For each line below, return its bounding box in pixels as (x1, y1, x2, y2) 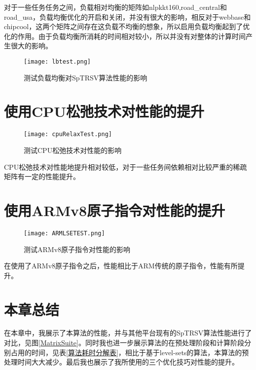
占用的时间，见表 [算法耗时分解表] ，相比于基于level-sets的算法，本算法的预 (10, 347, 249, 357)
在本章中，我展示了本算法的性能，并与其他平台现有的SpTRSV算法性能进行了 (4, 328, 252, 338)
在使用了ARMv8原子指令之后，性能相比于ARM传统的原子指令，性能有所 (4, 260, 238, 271)
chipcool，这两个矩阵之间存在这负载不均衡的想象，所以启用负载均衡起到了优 (4, 21, 250, 32)
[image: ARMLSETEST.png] (24, 229, 105, 237)
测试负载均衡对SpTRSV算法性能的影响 (24, 72, 147, 82)
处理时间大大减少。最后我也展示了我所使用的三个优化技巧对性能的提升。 (4, 357, 239, 367)
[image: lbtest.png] (24, 58, 91, 65)
